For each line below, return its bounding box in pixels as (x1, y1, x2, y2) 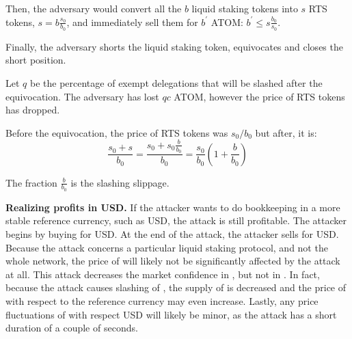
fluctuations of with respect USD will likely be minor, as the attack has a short (5, 307, 337, 321)
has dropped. (5, 103, 60, 117)
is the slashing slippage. (70, 175, 170, 189)
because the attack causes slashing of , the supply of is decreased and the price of (5, 280, 347, 295)
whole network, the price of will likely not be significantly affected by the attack (5, 254, 340, 268)
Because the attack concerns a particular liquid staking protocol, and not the (5, 240, 328, 254)
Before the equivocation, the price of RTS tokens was (5, 125, 228, 139)
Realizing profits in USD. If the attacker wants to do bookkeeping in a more (5, 200, 340, 214)
